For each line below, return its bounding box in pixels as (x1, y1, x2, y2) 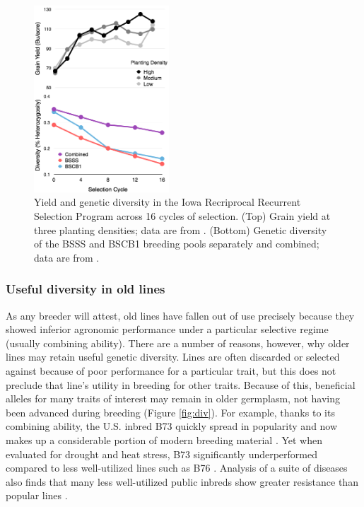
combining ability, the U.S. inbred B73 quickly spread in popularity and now (6, 419, 338, 433)
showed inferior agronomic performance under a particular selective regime (6, 322, 329, 337)
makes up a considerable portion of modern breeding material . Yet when (6, 432, 322, 447)
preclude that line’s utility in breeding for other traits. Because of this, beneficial (6, 377, 356, 392)
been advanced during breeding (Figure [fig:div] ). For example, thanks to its (6, 404, 335, 419)
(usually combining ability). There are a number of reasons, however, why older (6, 335, 350, 350)
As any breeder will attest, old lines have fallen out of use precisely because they (6, 308, 355, 322)
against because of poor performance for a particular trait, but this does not (6, 363, 336, 378)
